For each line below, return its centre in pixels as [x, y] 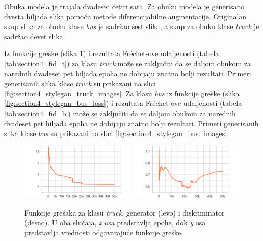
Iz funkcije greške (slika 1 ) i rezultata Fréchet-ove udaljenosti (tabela [112, 53]
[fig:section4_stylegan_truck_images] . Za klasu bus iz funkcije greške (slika [122, 93]
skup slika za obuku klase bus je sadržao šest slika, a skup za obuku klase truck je [132, 26]
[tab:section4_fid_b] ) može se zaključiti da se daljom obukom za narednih [120, 113]
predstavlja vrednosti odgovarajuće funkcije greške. [104, 232]
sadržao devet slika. [35, 36]
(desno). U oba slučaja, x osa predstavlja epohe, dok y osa [115, 222]
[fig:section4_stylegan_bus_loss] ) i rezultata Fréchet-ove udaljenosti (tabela [123, 103]
